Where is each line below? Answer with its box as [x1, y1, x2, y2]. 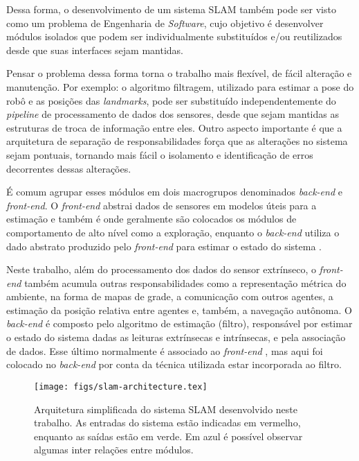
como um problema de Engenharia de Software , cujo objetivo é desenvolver [6, 15, 324, 30]
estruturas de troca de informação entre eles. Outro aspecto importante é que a [6, 120, 342, 134]
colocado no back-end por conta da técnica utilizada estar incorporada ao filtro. [6, 357, 342, 372]
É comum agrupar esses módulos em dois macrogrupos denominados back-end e [6, 184, 342, 199]
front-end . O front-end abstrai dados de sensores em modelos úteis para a [6, 198, 317, 212]
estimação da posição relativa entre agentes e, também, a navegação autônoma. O [6, 302, 352, 317]
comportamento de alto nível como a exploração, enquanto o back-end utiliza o [6, 225, 340, 239]
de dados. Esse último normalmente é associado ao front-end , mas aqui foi [6, 343, 323, 358]
